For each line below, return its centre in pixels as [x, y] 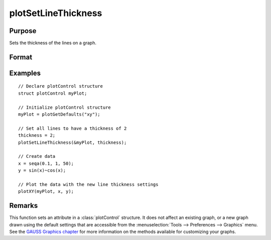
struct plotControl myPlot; [53, 93]
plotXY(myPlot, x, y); [46, 191]
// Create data [37, 156]
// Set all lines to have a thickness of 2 [73, 128]
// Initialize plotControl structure [65, 107]
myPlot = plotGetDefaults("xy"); [59, 114]
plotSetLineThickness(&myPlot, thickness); [73, 142]
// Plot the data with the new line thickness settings [88, 184]
